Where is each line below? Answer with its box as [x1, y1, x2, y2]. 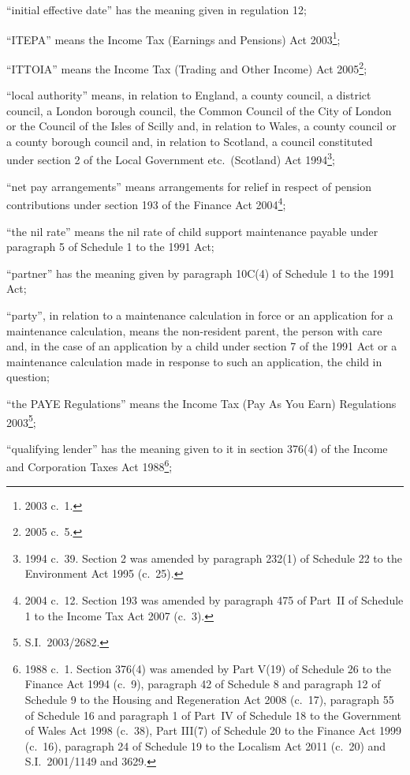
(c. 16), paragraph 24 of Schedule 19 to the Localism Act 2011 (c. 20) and [24, 737, 386, 754]
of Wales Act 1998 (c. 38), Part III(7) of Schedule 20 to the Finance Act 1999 [24, 722, 402, 739]
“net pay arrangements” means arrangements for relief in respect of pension [6, 178, 372, 194]
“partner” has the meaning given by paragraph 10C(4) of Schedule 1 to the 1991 [6, 264, 395, 281]
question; [6, 369, 50, 385]
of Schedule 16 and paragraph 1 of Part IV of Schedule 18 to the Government [24, 706, 402, 723]
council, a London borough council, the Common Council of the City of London [6, 102, 392, 118]
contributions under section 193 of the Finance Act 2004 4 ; [6, 194, 286, 212]
